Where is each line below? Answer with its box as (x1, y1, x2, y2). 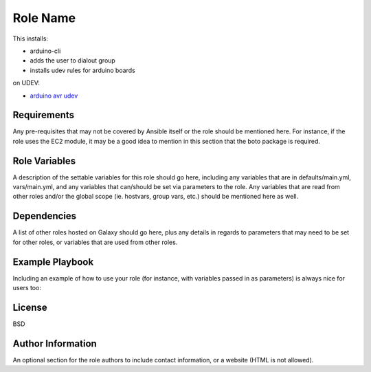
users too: (12, 284, 41, 292)
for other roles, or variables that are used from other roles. (12, 238, 178, 246)
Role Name (12, 10, 76, 25)
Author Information (12, 338, 98, 349)
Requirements (12, 109, 75, 121)
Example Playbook (12, 256, 94, 267)
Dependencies (12, 210, 77, 222)
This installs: (12, 34, 48, 43)
